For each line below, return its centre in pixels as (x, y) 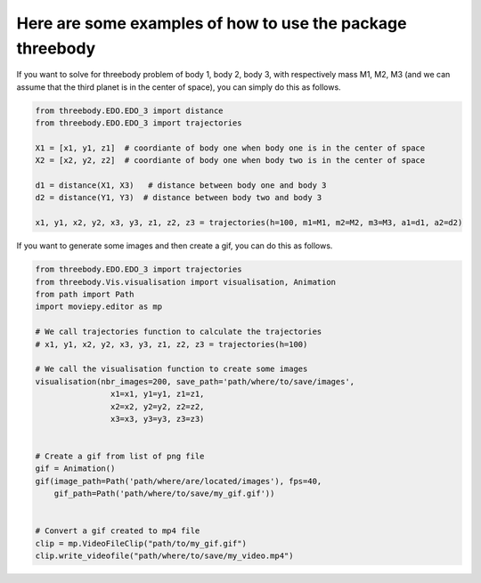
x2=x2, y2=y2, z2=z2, (157, 406)
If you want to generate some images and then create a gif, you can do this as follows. (175, 246)
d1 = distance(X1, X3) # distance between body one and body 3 (181, 186)
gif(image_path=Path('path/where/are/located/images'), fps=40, (179, 481)
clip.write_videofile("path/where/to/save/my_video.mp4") (164, 556)
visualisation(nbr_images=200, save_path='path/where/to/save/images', (195, 381)
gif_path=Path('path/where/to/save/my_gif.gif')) (164, 494)
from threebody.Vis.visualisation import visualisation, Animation (186, 282)
